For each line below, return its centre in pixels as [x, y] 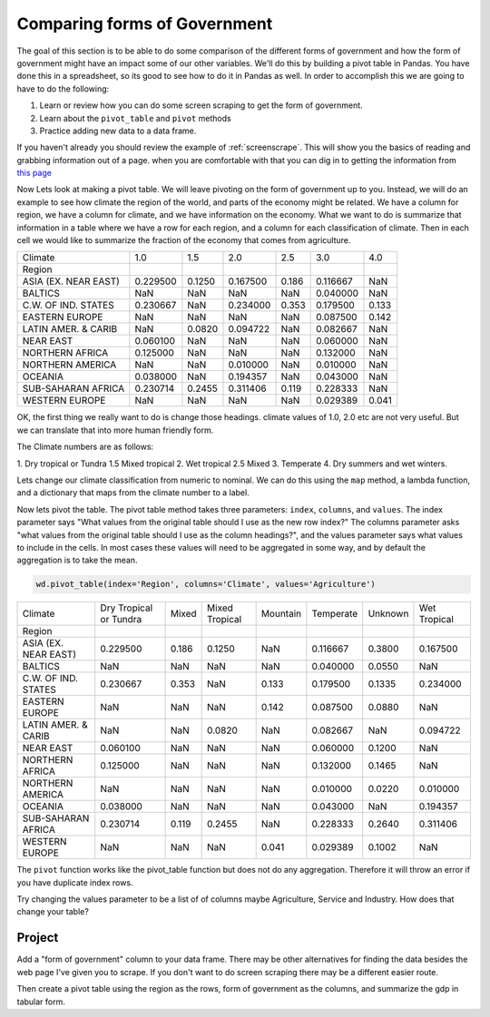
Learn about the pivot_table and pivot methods [135, 118]
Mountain [281, 614]
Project [38, 938]
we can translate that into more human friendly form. [115, 430]
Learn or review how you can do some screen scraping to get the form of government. [201, 105]
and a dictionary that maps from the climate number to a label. [133, 493]
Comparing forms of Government [145, 24]
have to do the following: [63, 88]
